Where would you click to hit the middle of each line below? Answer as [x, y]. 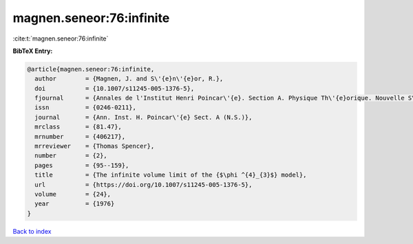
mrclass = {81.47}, [78, 127]
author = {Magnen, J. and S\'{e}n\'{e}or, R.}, [129, 79]
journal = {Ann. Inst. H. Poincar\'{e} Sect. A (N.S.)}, [144, 117]
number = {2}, [71, 156]
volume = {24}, [73, 194]
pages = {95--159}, [82, 165]
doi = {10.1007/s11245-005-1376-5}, [115, 88]
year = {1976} [75, 204]
